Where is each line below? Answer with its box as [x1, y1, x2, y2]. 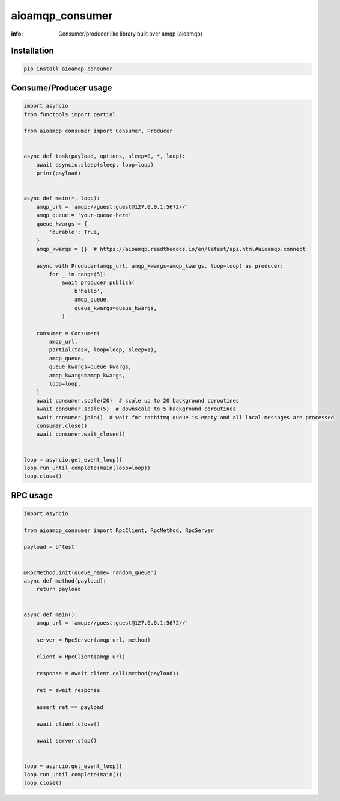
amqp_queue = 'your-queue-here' [36, 212, 132, 219]
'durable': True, [49, 229, 100, 235]
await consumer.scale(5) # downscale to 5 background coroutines [36, 406, 237, 412]
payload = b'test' [23, 543, 78, 551]
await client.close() [36, 720, 100, 728]
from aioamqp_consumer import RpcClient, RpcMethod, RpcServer [23, 527, 214, 534]
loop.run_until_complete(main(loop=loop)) [23, 464, 151, 471]
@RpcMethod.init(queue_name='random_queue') [23, 569, 157, 576]
